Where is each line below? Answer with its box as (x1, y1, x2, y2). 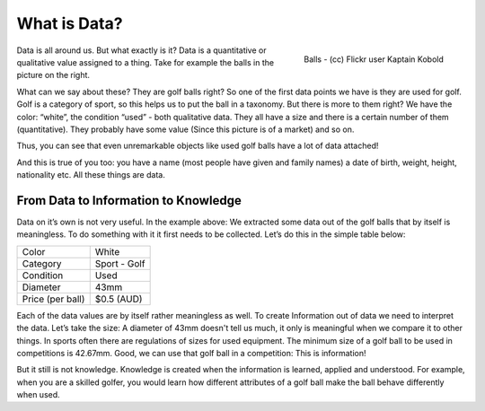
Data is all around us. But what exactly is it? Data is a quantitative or (16, 45, 267, 56)
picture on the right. (16, 70, 90, 81)
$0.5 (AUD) (94, 293, 143, 305)
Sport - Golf (94, 257, 145, 269)
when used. (16, 389, 60, 400)
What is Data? (16, 13, 123, 33)
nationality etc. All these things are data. (16, 170, 165, 180)
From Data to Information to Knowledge (16, 193, 242, 208)
